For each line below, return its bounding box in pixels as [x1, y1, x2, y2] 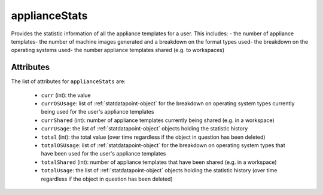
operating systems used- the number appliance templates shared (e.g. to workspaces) [11, 47, 225, 54]
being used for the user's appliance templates [41, 108, 154, 115]
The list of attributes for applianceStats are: [11, 78, 126, 85]
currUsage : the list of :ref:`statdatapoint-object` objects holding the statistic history [41, 125, 248, 132]
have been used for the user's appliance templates [41, 150, 166, 157]
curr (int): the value [41, 92, 91, 99]
